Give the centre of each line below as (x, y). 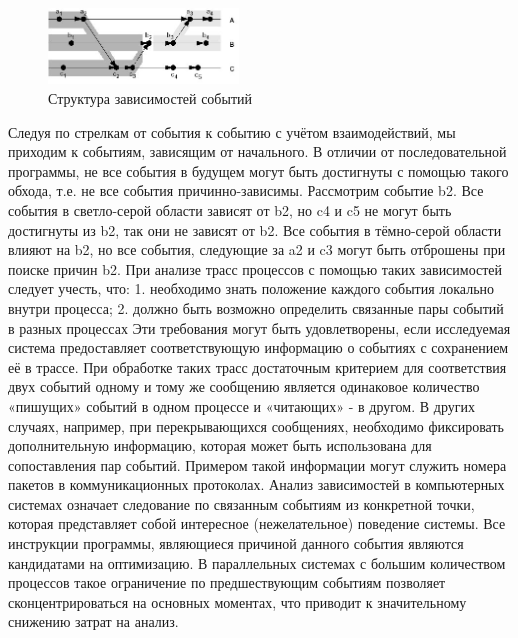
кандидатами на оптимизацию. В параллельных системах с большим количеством (257, 562)
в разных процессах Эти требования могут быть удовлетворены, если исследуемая (259, 327)
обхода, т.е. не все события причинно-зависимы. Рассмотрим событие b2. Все (246, 190)
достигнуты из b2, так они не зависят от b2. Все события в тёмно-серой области (255, 229)
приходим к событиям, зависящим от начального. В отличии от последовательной (257, 151)
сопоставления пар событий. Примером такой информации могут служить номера (257, 464)
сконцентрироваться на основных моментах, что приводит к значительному (237, 601)
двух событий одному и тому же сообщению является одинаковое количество (244, 386)
